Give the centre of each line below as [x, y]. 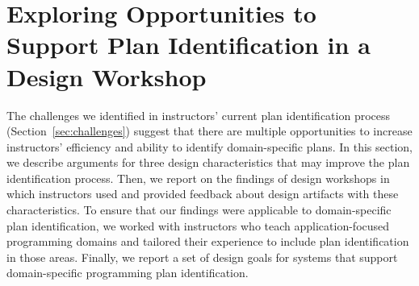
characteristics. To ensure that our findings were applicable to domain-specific [199, 210]
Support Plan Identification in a [189, 45]
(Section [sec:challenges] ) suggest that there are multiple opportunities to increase [209, 131]
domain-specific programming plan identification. [128, 273]
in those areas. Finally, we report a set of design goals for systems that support [202, 257]
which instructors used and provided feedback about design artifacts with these [203, 194]
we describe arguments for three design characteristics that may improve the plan [208, 162]
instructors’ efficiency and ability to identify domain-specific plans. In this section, [210, 146]
